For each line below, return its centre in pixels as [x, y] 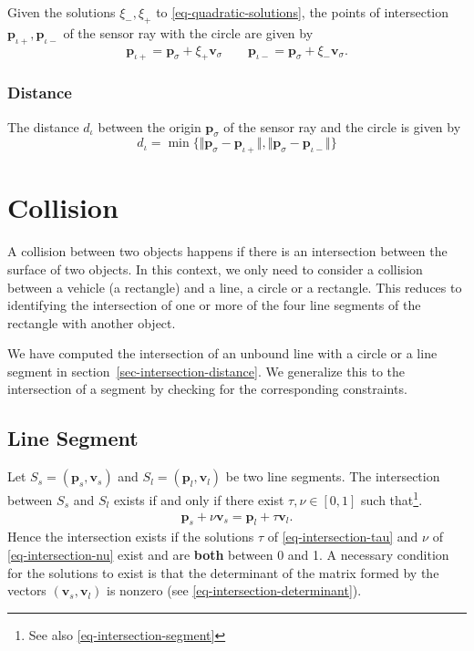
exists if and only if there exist [199, 499]
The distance [43, 126]
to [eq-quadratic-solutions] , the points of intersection [303, 12]
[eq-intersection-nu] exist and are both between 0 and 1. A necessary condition [228, 554]
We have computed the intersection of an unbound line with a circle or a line [222, 353]
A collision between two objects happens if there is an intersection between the [227, 251]
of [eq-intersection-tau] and [343, 537]
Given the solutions [62, 12]
